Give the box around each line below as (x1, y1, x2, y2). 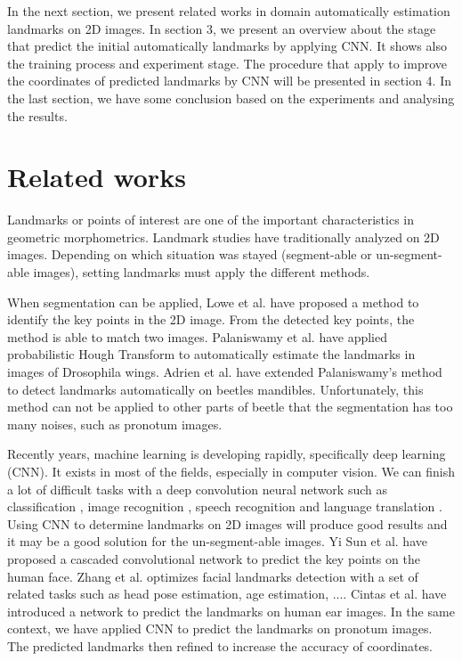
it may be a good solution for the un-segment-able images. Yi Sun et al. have (7, 532, 427, 551)
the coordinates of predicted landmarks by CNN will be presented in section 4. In (7, 71, 452, 90)
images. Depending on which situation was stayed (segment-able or (7, 245, 372, 264)
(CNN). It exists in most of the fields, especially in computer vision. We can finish (7, 462, 456, 480)
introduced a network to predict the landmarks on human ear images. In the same (7, 601, 455, 620)
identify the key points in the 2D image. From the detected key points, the (7, 310, 415, 329)
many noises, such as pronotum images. (7, 414, 223, 433)
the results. (7, 106, 68, 125)
